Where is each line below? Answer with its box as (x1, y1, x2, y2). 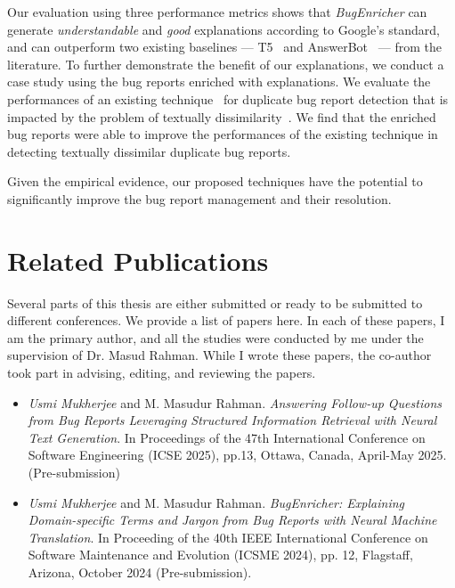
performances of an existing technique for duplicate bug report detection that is (7, 89, 449, 108)
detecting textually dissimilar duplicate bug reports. (7, 142, 291, 160)
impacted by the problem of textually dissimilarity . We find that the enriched (7, 107, 436, 126)
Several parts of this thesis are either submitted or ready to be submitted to (7, 293, 423, 312)
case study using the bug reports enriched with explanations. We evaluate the (7, 72, 431, 91)
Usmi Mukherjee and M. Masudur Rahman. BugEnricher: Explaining (28, 493, 404, 511)
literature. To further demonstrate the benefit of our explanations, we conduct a (7, 54, 444, 73)
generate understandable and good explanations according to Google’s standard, (7, 20, 440, 38)
